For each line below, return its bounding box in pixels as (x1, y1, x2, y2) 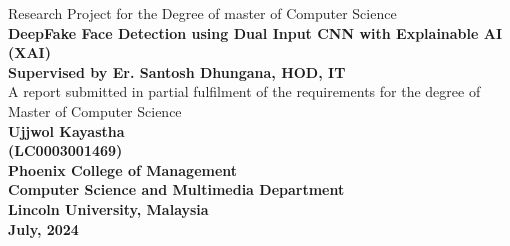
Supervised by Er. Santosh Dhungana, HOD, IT (8, 61, 346, 82)
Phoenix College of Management (8, 159, 238, 180)
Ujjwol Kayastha (8, 120, 125, 141)
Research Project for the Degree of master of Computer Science (8, 3, 397, 23)
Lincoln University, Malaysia (8, 198, 209, 219)
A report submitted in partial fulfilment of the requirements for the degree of (8, 81, 481, 102)
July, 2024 (8, 218, 79, 239)
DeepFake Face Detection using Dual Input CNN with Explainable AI (8, 22, 503, 43)
